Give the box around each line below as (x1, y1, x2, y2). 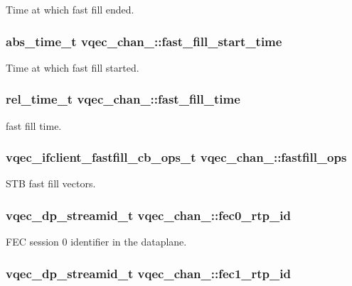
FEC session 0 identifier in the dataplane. (6, 234, 187, 249)
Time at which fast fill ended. (6, 2, 134, 16)
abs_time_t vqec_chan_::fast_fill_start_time (6, 32, 282, 50)
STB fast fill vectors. (6, 176, 96, 191)
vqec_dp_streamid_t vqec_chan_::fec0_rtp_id (6, 206, 291, 224)
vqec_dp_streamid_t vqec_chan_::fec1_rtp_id (6, 264, 291, 282)
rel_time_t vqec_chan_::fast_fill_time (6, 90, 240, 108)
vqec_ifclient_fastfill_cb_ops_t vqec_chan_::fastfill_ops (6, 148, 347, 166)
